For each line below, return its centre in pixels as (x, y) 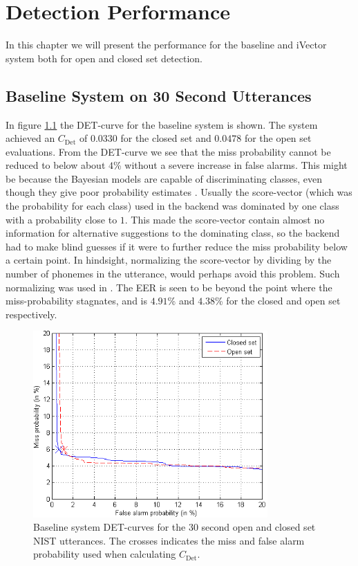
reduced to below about (56, 165)
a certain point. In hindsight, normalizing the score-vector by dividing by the (169, 260)
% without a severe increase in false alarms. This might (230, 165)
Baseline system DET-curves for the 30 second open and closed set (175, 527)
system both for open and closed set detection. (104, 58)
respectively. (31, 314)
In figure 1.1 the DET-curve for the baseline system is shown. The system (162, 124)
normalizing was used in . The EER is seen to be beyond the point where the (169, 287)
